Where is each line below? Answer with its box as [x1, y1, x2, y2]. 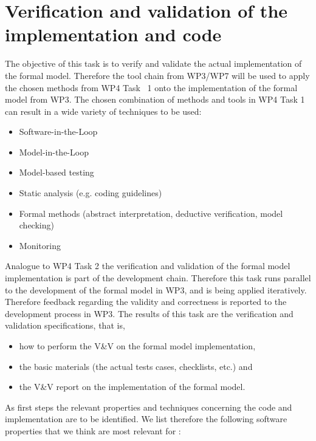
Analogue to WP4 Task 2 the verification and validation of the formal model [5, 259, 290, 272]
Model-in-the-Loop [19, 145, 89, 158]
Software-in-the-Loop [19, 125, 98, 138]
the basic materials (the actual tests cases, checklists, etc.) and [19, 360, 253, 372]
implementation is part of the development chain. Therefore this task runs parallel [5, 272, 311, 284]
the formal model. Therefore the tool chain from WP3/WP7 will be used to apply [5, 69, 310, 81]
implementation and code [5, 22, 222, 47]
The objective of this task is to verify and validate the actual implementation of [5, 57, 302, 70]
